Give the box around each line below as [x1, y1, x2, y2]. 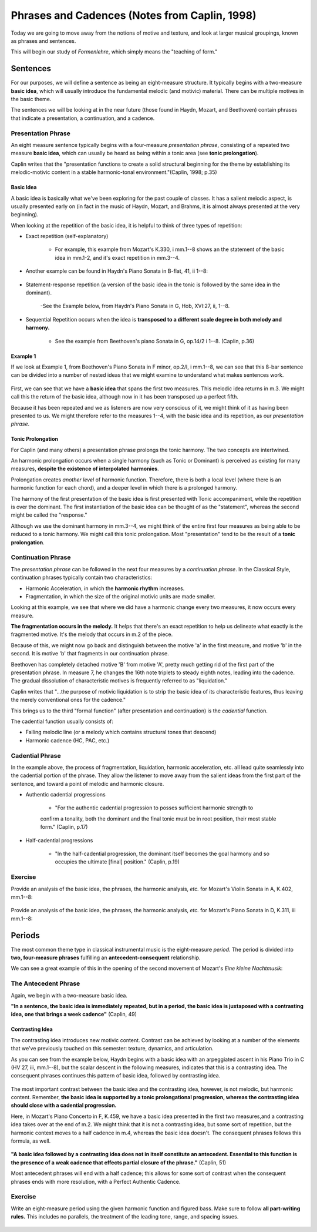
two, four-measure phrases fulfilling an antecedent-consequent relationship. [11, 954, 201, 961]
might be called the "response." [11, 511, 87, 518]
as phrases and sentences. [11, 37, 76, 44]
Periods [11, 930, 41, 940]
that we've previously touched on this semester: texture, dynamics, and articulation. [11, 1045, 214, 1052]
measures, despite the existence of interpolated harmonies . [11, 465, 159, 473]
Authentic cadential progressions [25, 791, 106, 798]
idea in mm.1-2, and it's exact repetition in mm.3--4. [55, 254, 180, 261]
